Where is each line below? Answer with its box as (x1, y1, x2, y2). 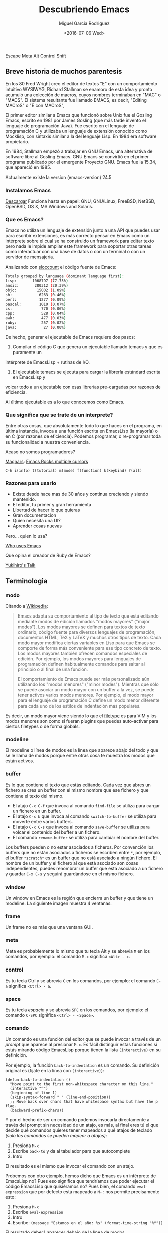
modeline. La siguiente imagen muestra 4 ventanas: (5, 900, 112, 906)
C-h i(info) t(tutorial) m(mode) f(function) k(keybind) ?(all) (5, 468, 142, 473)
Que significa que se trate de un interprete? (5, 411, 113, 418)
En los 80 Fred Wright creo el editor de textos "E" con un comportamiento (5, 80, 158, 86)
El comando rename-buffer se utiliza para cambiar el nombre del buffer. (12, 834, 160, 840)
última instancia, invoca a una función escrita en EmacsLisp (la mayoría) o (5, 428, 158, 434)
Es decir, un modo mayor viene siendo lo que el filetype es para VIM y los (5, 713, 157, 719)
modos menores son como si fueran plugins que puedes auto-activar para (5, 718, 159, 724)
